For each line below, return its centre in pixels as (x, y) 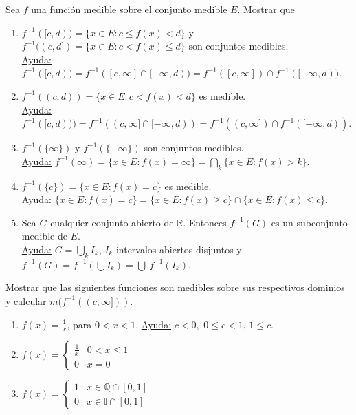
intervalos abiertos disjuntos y (179, 249)
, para (79, 324)
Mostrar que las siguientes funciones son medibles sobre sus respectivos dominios (175, 287)
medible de (44, 236)
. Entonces (205, 222)
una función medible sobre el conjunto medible (129, 9)
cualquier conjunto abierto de (112, 222)
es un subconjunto (309, 222)
